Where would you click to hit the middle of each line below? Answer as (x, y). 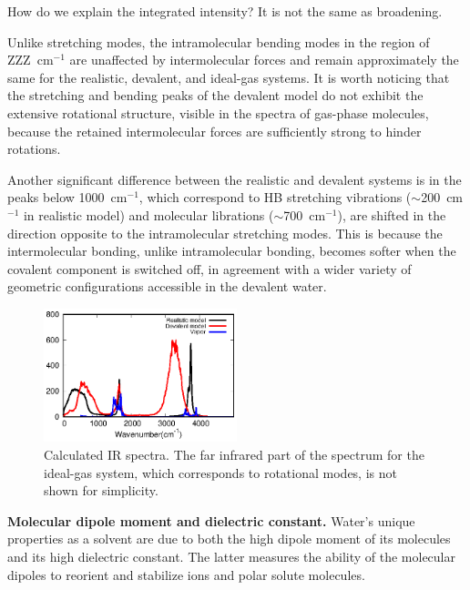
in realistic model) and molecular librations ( (148, 214)
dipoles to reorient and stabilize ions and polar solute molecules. (186, 574)
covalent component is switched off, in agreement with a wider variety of (209, 268)
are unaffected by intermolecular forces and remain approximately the (264, 60)
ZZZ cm (31, 60)
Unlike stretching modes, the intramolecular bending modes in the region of (219, 41)
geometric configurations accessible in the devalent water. (167, 286)
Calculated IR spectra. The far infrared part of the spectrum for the (234, 455)
